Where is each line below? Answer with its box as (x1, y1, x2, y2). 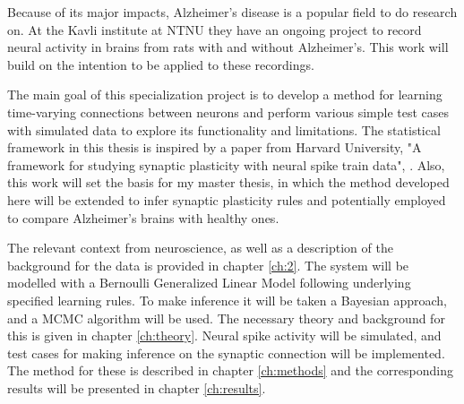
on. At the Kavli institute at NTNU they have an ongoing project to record (7, 20, 422, 39)
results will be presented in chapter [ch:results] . (7, 378, 266, 397)
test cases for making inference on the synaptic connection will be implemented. (7, 343, 445, 362)
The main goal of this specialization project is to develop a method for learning (7, 85, 443, 104)
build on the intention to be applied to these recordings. (7, 55, 314, 73)
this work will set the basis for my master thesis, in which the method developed (7, 173, 450, 192)
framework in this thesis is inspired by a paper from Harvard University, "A (7, 138, 422, 157)
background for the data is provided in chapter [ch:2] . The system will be (7, 255, 409, 274)
